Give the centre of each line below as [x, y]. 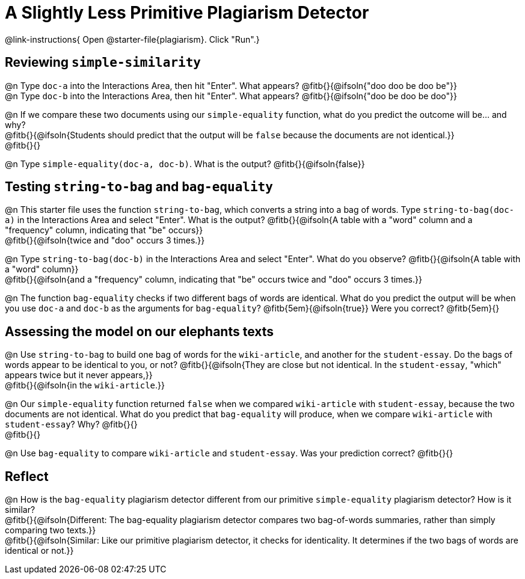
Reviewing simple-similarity [103, 63]
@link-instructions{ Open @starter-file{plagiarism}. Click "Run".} [132, 39]
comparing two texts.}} [51, 530]
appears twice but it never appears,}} [79, 375]
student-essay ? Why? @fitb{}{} [71, 424]
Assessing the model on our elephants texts [140, 331]
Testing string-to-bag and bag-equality [139, 187]
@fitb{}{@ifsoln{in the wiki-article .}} [85, 385]
